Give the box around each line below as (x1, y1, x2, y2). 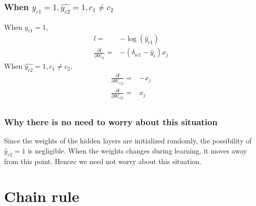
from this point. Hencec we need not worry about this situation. (4, 156, 202, 166)
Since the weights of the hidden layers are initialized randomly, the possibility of (4, 135, 252, 146)
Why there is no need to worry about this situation (4, 116, 218, 128)
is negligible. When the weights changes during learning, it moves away (28, 145, 247, 156)
